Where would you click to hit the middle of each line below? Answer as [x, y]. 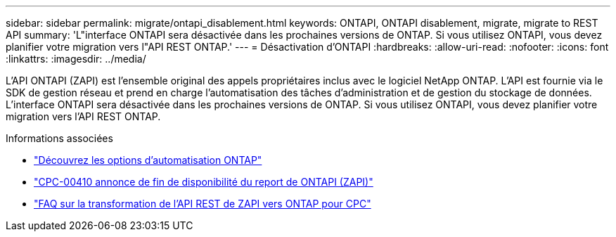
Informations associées [59, 138]
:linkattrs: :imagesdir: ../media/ [76, 59]
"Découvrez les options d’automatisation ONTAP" [148, 160]
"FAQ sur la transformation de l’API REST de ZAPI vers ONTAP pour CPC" [203, 204]
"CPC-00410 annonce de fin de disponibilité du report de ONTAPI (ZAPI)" [204, 182]
